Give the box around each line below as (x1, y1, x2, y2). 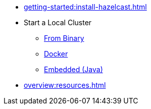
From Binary (44, 34, 84, 42)
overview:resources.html (24, 81, 106, 89)
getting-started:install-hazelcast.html (24, 3, 147, 11)
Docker (44, 49, 68, 58)
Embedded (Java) (44, 65, 103, 74)
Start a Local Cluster (24, 18, 92, 27)
